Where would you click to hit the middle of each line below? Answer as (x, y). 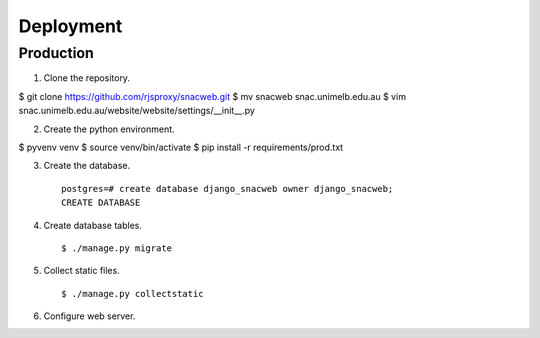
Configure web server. (89, 316)
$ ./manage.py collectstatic (132, 293)
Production (56, 53)
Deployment (70, 26)
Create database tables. (93, 225)
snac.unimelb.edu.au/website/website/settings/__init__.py (136, 111)
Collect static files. (81, 271)
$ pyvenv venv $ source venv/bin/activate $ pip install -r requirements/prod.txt (181, 147)
